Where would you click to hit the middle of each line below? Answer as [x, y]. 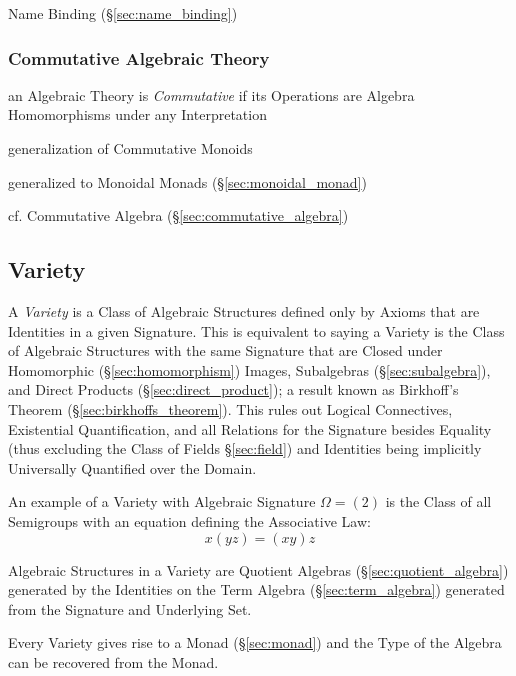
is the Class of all [438, 501]
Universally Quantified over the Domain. [132, 467]
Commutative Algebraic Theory [139, 57]
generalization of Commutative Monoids [130, 148]
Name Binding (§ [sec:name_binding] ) [123, 13]
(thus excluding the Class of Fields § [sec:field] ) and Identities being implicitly [245, 448]
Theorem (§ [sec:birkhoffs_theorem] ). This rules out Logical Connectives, [230, 408]
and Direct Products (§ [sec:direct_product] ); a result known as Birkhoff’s [233, 389]
